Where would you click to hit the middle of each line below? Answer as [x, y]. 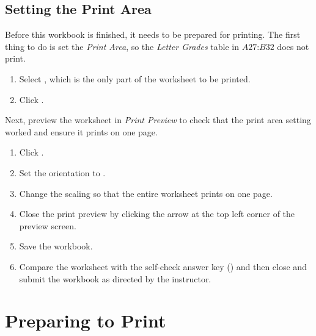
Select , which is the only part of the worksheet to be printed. [135, 78]
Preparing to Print [86, 320]
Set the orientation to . [62, 172]
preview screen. [48, 225]
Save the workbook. [56, 246]
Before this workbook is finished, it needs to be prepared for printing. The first [153, 34]
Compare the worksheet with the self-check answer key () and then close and [163, 266]
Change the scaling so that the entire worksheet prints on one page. [146, 193]
